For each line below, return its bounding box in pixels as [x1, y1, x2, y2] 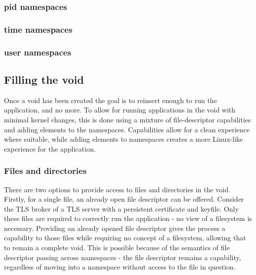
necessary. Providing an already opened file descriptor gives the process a [4, 222, 225, 233]
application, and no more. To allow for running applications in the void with [4, 105, 236, 115]
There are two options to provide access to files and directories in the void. [4, 184, 230, 194]
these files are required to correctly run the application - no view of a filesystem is [4, 213, 252, 223]
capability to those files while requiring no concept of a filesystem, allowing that [4, 232, 246, 243]
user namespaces [4, 46, 71, 58]
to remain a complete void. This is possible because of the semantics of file [4, 242, 230, 253]
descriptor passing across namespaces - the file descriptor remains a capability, [4, 252, 241, 262]
